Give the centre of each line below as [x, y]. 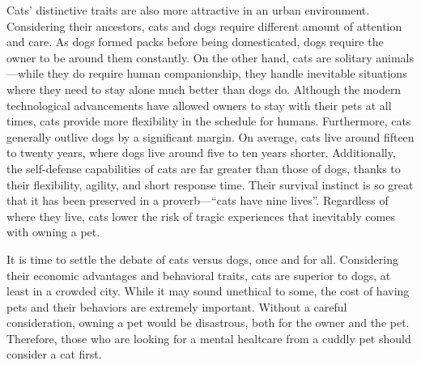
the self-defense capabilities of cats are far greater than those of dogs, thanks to [204, 168]
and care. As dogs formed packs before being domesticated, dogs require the [195, 42]
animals [395, 57]
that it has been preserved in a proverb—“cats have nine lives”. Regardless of [198, 200]
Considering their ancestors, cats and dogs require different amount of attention [204, 25]
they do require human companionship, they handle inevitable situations [227, 73]
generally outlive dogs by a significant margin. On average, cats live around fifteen [210, 136]
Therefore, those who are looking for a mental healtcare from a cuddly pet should [209, 338]
